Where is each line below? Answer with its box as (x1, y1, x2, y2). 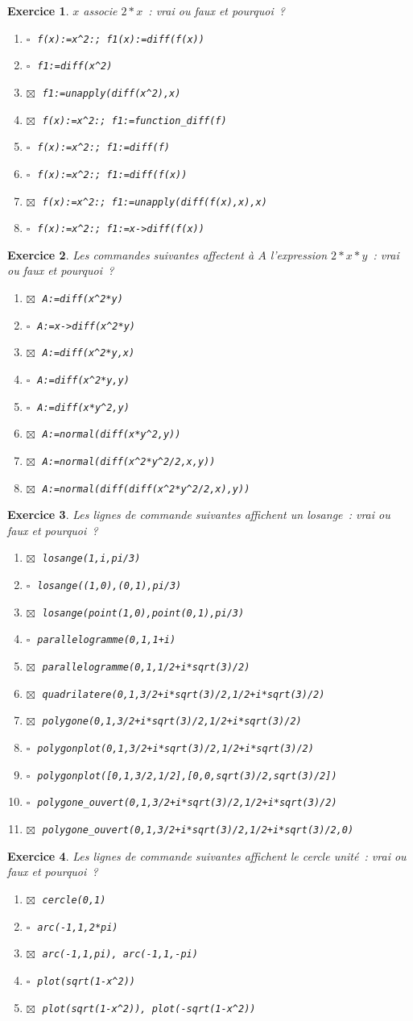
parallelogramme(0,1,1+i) (37, 634, 176, 646)
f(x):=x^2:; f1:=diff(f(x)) (37, 168, 188, 181)
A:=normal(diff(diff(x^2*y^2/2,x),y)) (42, 483, 250, 495)
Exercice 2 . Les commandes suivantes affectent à (7, 246, 254, 263)
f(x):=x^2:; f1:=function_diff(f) (42, 114, 227, 127)
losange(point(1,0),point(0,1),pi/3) (42, 607, 245, 619)
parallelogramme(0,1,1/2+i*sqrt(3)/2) (42, 662, 250, 674)
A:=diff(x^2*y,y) (37, 375, 130, 386)
